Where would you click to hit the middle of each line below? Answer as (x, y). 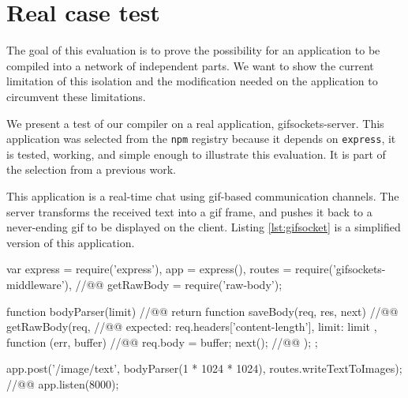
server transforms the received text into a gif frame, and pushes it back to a (189, 211)
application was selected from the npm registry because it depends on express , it (201, 139)
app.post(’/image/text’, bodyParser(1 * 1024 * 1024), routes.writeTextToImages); (204, 368)
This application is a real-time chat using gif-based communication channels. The (203, 195)
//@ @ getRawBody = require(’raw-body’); (179, 284)
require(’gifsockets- (340, 269)
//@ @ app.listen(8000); (63, 383)
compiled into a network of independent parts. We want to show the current (190, 65)
